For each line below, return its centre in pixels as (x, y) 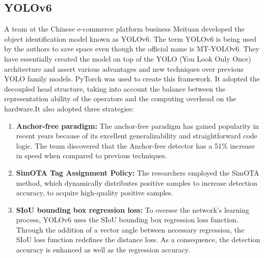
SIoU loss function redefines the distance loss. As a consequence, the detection (138, 239)
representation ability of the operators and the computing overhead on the (120, 98)
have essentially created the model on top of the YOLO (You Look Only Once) (128, 58)
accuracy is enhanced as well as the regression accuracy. (103, 250)
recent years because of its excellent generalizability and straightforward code (137, 136)
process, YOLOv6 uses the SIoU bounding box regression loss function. (127, 220)
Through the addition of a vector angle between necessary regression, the (130, 229)
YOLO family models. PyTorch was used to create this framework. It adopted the (132, 79)
